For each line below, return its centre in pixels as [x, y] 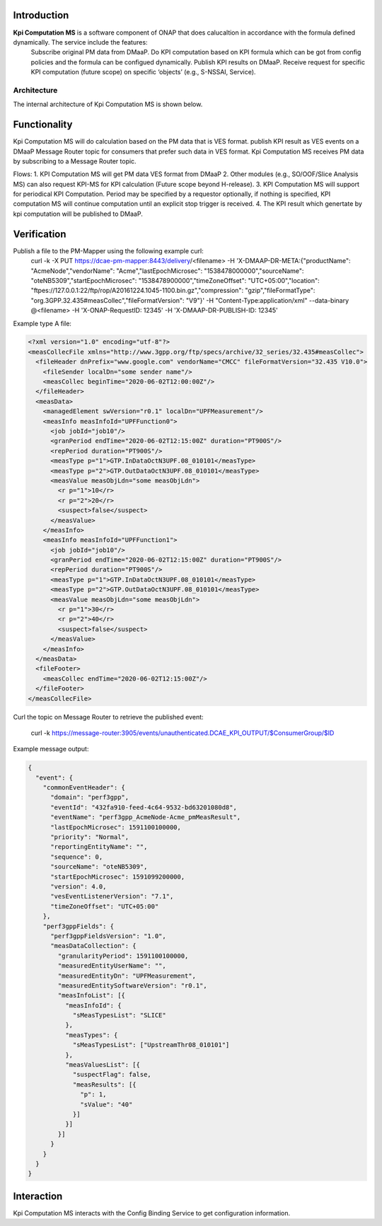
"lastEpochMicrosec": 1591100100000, [116, 827]
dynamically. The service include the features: [80, 42]
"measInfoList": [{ [91, 995]
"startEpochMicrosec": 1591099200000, [118, 877]
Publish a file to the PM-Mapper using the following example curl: [109, 250]
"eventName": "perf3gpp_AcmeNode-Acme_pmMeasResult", [146, 817]
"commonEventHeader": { [84, 788]
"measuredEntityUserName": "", [112, 966]
